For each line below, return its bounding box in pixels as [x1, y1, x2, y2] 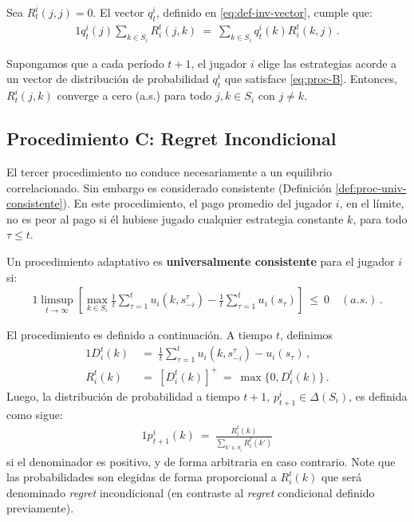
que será [321, 469, 362, 485]
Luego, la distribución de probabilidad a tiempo [6, 387, 240, 404]
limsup [41, 295, 73, 306]
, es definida [349, 387, 408, 404]
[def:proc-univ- [335, 179, 407, 196]
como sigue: [6, 405, 63, 422]
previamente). [6, 500, 74, 516]
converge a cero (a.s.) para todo [57, 87, 212, 104]
